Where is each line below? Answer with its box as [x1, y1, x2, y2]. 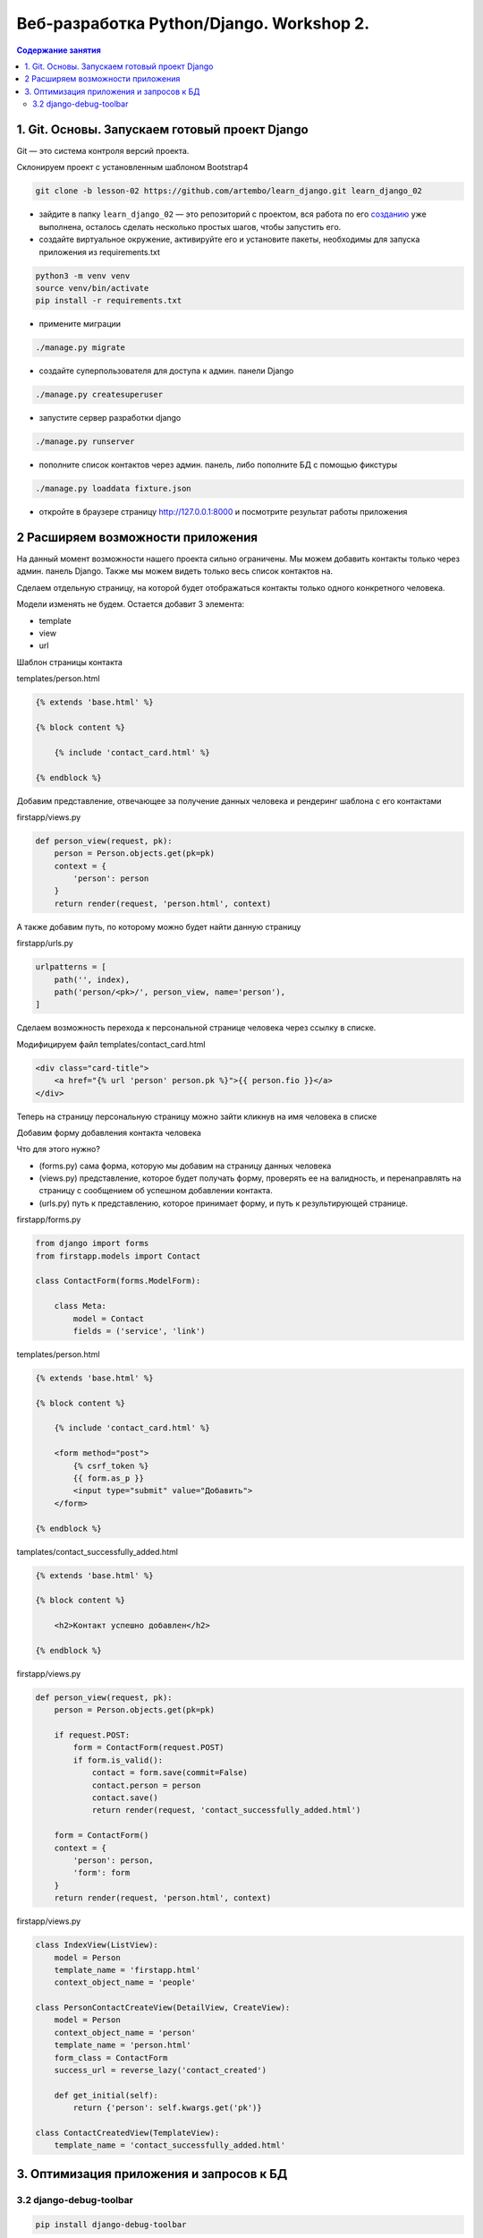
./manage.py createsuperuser [35, 389, 164, 400]
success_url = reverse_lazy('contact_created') [54, 2065, 267, 2076]
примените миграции [38, 319, 121, 329]
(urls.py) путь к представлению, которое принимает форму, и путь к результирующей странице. [38, 1198, 409, 1209]
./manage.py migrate [35, 343, 125, 353]
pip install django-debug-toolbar [35, 2219, 187, 2229]
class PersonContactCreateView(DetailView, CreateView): [35, 2003, 291, 2013]
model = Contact [72, 1313, 145, 1324]
